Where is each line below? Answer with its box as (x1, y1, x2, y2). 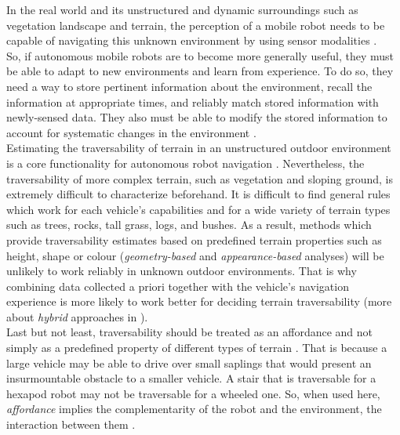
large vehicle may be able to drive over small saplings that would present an (6, 354, 372, 371)
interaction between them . (6, 416, 136, 433)
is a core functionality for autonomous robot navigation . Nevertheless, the (6, 154, 365, 171)
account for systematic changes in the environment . (6, 124, 256, 140)
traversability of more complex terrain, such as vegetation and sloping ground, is (6, 170, 393, 187)
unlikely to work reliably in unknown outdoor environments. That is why (6, 263, 357, 279)
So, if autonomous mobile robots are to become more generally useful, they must (6, 47, 394, 63)
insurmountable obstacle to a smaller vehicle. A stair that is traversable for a (6, 370, 376, 386)
